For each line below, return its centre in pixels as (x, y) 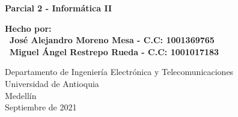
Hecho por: (28, 28)
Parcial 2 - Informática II (59, 8)
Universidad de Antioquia (52, 83)
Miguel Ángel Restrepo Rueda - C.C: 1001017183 (114, 51)
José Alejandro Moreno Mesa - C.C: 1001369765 (112, 40)
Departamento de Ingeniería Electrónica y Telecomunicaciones (119, 72)
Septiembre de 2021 (41, 107)
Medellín (21, 95)
